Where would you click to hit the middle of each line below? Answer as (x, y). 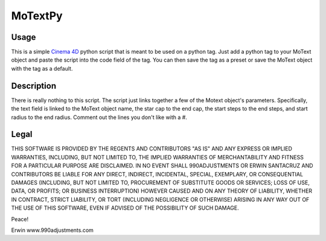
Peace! (20, 219)
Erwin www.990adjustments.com (52, 230)
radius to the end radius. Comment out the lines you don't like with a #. (99, 117)
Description (34, 85)
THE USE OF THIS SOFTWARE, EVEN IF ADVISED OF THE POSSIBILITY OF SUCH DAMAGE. (125, 208)
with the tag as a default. (42, 68)
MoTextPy (37, 16)
